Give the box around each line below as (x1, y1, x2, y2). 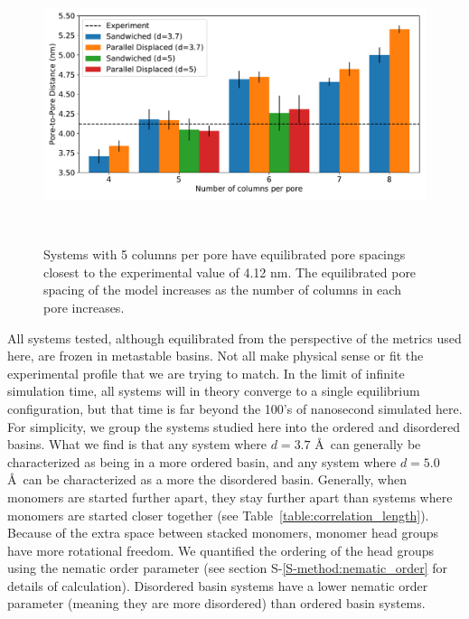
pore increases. (43, 297, 125, 316)
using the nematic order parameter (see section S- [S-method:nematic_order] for (7, 558, 448, 577)
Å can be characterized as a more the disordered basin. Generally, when (7, 470, 407, 489)
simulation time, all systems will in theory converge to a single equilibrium (7, 381, 420, 400)
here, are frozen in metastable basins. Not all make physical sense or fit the (7, 346, 424, 365)
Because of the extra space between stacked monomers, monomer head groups (7, 523, 439, 542)
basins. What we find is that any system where (7, 435, 267, 454)
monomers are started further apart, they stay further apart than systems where (7, 487, 453, 506)
